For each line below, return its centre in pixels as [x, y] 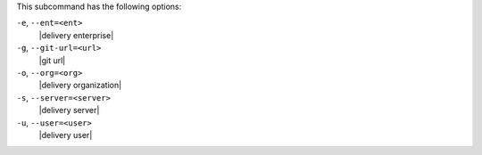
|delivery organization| [80, 86]
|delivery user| [66, 135]
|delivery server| [69, 110]
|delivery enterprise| [76, 35]
